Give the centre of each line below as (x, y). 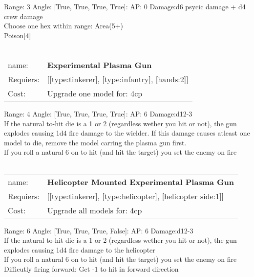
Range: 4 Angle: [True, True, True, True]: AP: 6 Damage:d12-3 (98, 113)
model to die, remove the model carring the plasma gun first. (95, 142)
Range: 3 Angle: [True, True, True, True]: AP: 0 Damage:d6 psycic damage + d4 (125, 6)
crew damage (23, 16)
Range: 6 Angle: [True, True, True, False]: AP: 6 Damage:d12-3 (99, 230)
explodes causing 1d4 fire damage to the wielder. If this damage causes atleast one (127, 133)
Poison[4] (18, 35)
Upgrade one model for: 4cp (95, 93)
